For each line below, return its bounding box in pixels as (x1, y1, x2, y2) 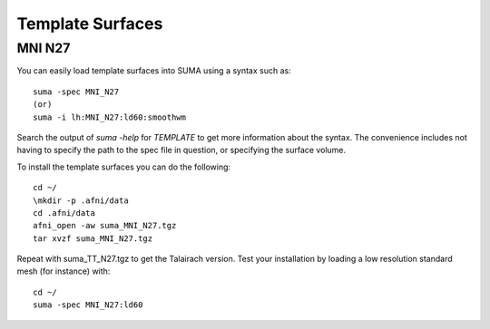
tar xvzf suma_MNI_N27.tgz (33, 233, 153, 244)
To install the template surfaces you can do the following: (16, 161, 231, 172)
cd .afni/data (33, 208, 95, 218)
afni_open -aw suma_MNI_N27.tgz (33, 220, 177, 231)
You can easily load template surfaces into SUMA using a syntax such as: (16, 65, 291, 76)
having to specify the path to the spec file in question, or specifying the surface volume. (16, 145, 347, 156)
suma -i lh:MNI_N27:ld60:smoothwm (33, 111, 186, 122)
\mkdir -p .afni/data (33, 195, 129, 206)
